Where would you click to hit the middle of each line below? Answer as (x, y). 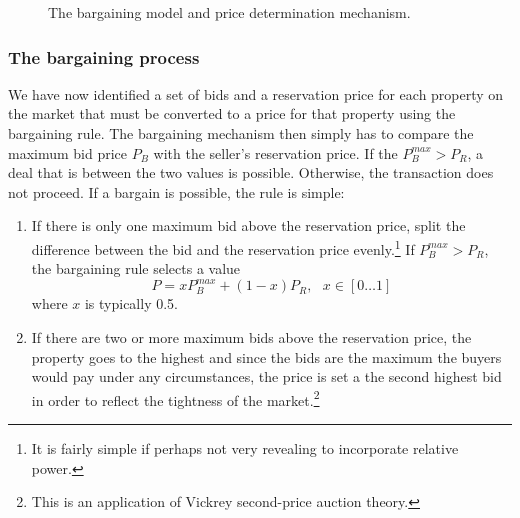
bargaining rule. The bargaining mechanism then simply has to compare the (241, 133)
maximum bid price (68, 152)
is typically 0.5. (131, 303)
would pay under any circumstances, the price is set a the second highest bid (266, 376)
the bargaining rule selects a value (136, 268)
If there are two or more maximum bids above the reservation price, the (251, 336)
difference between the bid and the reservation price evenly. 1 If (223, 247)
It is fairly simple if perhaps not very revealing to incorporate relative (245, 447)
